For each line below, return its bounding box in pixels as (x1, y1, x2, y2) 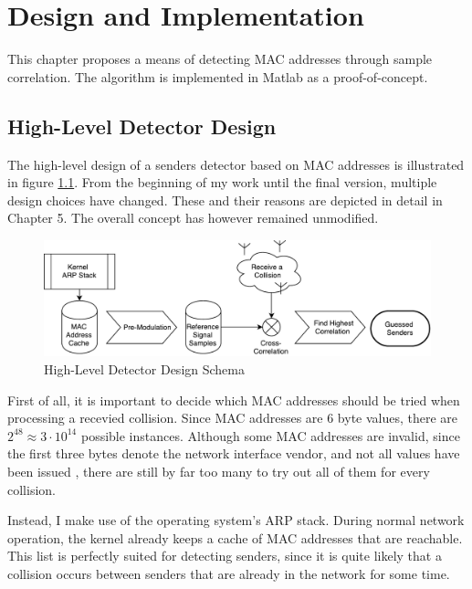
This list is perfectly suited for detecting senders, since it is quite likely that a (7, 546, 442, 565)
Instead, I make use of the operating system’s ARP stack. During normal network (7, 510, 465, 530)
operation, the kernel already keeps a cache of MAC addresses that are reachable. (7, 528, 463, 547)
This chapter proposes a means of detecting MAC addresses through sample (7, 49, 433, 68)
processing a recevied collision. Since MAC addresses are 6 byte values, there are (7, 408, 458, 427)
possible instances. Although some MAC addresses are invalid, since (80, 426, 460, 445)
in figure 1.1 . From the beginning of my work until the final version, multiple (7, 173, 437, 192)
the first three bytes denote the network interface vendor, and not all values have (7, 444, 460, 463)
